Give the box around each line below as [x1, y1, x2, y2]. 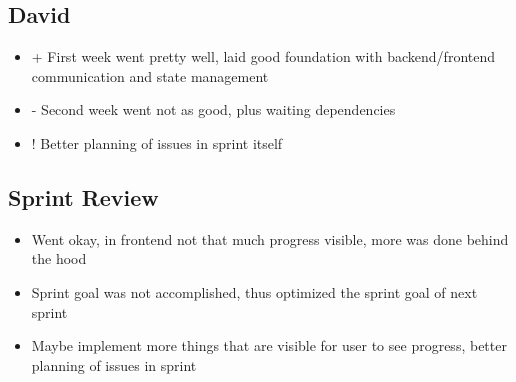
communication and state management [31, 65, 269, 86]
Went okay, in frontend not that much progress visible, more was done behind [31, 228, 509, 249]
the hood [31, 248, 87, 269]
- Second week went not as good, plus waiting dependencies [31, 99, 396, 120]
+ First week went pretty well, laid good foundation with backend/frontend [31, 46, 495, 67]
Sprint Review [8, 181, 159, 212]
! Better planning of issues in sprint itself [31, 132, 283, 153]
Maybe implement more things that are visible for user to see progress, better [31, 335, 507, 356]
